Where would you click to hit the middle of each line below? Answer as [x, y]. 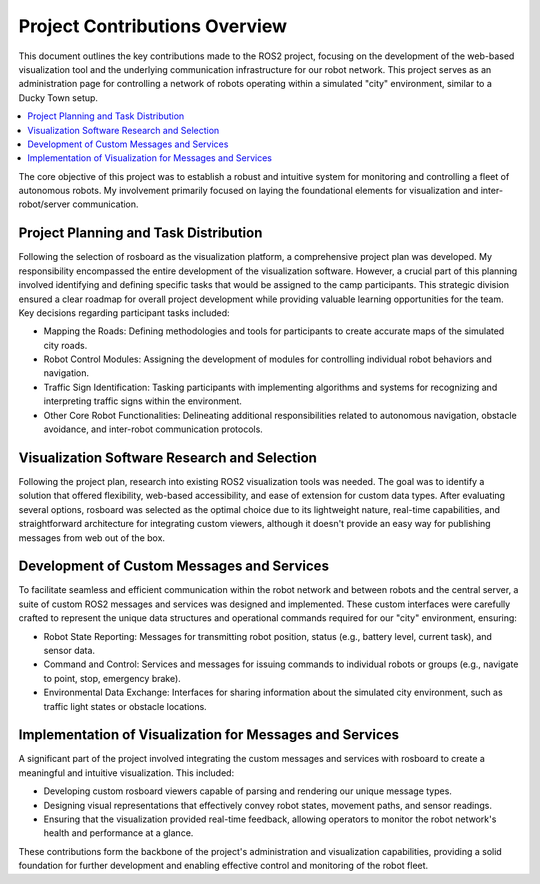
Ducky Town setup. [58, 97]
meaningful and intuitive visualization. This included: [126, 772]
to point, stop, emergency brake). [112, 678]
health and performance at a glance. [118, 833]
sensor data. [69, 650]
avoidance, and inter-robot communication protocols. [153, 429]
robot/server [44, 204]
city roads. [65, 345]
